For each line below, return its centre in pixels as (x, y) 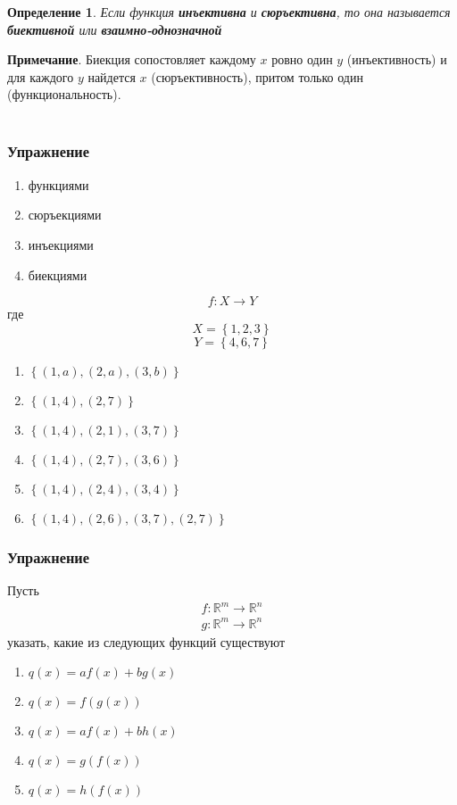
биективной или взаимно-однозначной (115, 29)
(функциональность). (64, 94)
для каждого (41, 76)
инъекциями (61, 244)
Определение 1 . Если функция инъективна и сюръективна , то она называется (229, 12)
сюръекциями (65, 215)
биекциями (58, 274)
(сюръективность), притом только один (257, 76)
